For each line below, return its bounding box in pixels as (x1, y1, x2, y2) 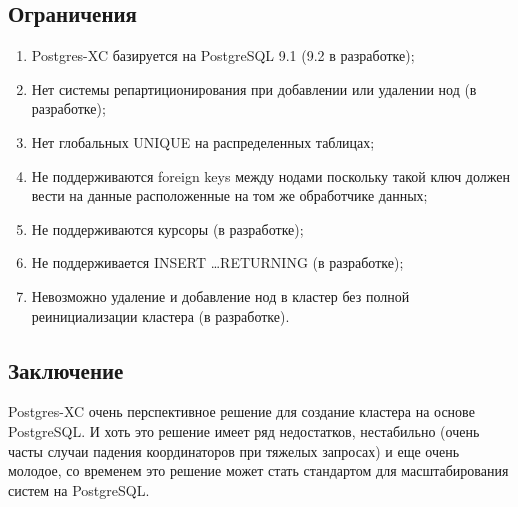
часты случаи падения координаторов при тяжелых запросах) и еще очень (8, 440, 460, 461)
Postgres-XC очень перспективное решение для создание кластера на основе (8, 401, 475, 422)
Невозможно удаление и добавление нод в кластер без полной (31, 285, 410, 306)
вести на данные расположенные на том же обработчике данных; (31, 185, 428, 206)
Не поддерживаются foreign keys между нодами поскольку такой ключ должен (31, 165, 510, 186)
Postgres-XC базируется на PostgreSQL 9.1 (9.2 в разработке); (31, 45, 415, 66)
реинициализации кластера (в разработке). (31, 305, 290, 326)
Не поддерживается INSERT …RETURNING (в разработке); (31, 252, 404, 273)
